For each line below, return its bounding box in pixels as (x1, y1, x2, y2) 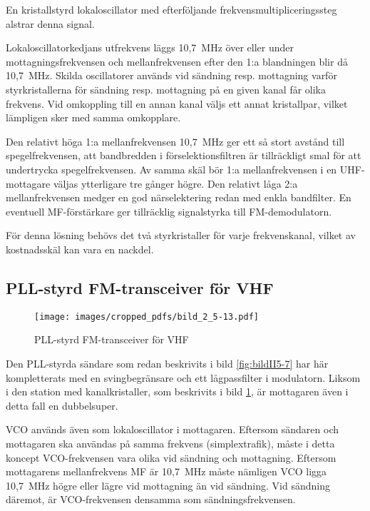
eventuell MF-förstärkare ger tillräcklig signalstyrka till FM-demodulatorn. (6, 203, 332, 218)
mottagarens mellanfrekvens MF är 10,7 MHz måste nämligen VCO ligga (6, 464, 327, 479)
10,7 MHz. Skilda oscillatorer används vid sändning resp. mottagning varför (6, 68, 337, 83)
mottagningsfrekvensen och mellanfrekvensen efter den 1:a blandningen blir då (6, 54, 348, 69)
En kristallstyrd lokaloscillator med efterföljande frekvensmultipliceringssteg (6, 2, 337, 16)
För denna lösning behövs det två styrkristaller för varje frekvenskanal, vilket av (6, 228, 356, 243)
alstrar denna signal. (6, 16, 95, 31)
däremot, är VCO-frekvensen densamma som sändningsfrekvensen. (6, 492, 296, 507)
